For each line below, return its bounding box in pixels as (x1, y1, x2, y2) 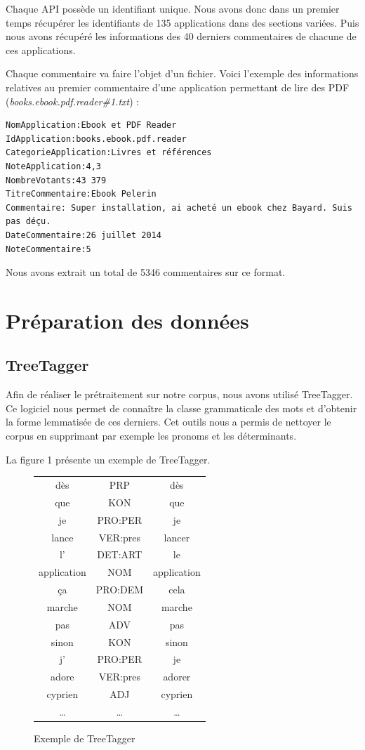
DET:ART (97, 547, 142, 562)
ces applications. (6, 42, 76, 57)
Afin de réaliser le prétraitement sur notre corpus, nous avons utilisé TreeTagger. (6, 387, 353, 402)
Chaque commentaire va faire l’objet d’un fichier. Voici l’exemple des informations (6, 66, 359, 81)
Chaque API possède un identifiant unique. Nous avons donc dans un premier (6, 1, 340, 15)
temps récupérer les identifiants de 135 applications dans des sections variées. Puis (6, 15, 359, 29)
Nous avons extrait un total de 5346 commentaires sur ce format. (6, 265, 286, 279)
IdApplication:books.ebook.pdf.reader (6, 133, 187, 144)
